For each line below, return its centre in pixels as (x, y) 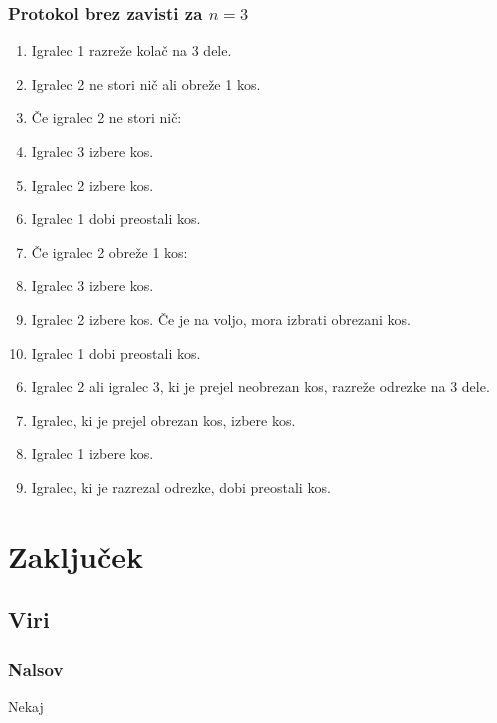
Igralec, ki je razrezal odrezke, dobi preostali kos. (181, 486)
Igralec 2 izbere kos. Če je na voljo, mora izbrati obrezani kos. (221, 318)
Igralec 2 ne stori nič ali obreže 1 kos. (146, 83)
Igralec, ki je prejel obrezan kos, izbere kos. (163, 419)
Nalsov (36, 668)
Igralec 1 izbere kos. (92, 453)
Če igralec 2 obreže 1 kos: (109, 251)
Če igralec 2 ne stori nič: (106, 117)
